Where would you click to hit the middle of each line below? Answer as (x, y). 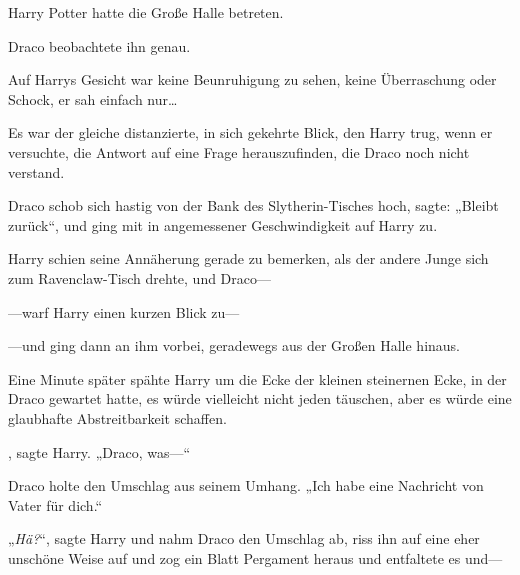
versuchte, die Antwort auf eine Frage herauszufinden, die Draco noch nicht (239, 151)
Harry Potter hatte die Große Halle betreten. (146, 12)
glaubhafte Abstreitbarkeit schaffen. (117, 417)
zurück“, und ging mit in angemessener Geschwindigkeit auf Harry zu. (223, 224)
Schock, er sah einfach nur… (93, 98)
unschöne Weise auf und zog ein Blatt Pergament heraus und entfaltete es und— (255, 557)
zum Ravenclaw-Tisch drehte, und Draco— (140, 277)
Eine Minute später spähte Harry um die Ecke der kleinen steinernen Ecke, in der (257, 378)
